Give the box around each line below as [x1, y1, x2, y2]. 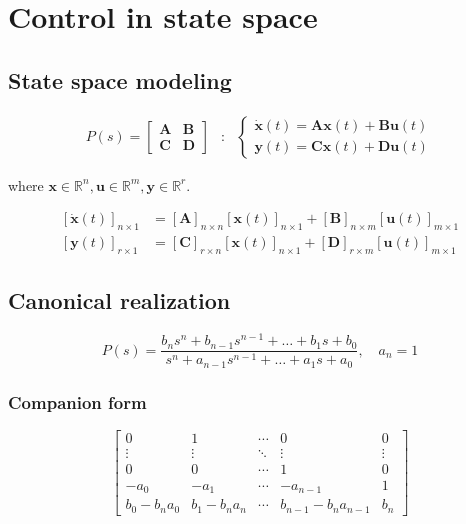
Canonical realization [8, 285, 231, 316]
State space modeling [8, 64, 232, 95]
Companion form [8, 389, 147, 414]
